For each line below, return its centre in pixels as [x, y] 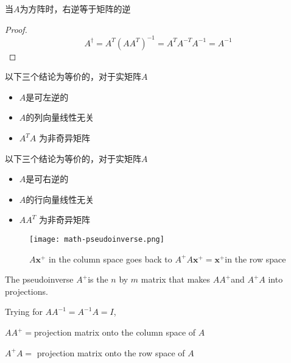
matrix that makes [176, 279]
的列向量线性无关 [60, 117]
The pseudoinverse [39, 279]
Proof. [16, 29]
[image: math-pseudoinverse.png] [97, 240]
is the [98, 279]
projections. [26, 291]
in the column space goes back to [110, 259]
